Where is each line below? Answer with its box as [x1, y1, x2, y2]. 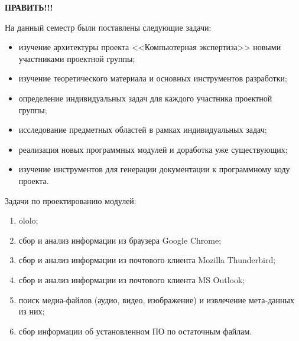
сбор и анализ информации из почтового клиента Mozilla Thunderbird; [18, 254, 276, 266]
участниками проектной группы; [18, 52, 135, 64]
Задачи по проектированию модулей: [5, 194, 136, 206]
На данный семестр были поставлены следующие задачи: [5, 21, 212, 33]
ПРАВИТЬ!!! [5, 1, 53, 13]
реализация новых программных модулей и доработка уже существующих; [18, 143, 288, 155]
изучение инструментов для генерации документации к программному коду [18, 163, 290, 175]
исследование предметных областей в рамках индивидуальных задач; [18, 123, 267, 136]
